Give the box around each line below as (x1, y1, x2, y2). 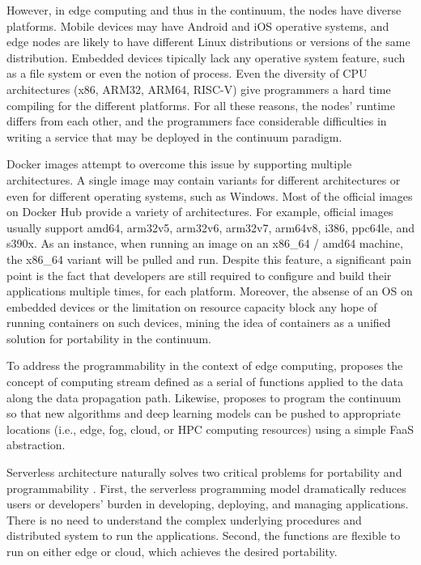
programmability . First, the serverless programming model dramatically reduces (6, 479, 406, 496)
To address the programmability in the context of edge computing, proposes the (6, 357, 403, 374)
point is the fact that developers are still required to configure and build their (6, 266, 392, 283)
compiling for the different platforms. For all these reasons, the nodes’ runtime (6, 96, 395, 113)
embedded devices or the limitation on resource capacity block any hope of (6, 298, 377, 315)
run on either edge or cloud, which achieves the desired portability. (6, 543, 338, 559)
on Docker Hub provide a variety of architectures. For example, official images (6, 203, 393, 220)
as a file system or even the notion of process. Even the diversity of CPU (6, 65, 368, 82)
